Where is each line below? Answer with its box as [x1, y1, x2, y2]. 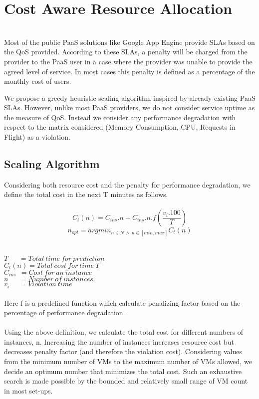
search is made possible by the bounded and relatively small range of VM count [4, 376, 248, 386]
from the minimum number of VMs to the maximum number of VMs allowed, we [4, 356, 252, 367]
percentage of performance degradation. [4, 307, 125, 318]
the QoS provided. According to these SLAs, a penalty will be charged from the [4, 46, 248, 57]
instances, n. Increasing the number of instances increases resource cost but [4, 336, 234, 347]
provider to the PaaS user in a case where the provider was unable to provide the [4, 56, 253, 66]
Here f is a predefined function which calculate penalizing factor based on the [4, 297, 241, 308]
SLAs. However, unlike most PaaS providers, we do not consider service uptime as [4, 102, 255, 113]
